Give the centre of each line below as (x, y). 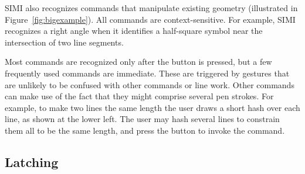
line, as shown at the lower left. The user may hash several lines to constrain (142, 119)
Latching (32, 161)
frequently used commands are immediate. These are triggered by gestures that (147, 73)
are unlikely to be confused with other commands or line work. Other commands (150, 84)
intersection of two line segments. (64, 42)
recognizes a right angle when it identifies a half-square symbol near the (134, 31)
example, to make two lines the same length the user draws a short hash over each (152, 107)
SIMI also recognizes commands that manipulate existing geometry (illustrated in (151, 8)
